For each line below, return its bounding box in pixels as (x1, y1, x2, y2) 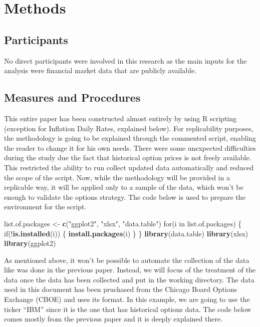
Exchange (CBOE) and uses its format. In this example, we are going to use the (4, 294, 250, 304)
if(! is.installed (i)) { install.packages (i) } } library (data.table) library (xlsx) (4, 228, 248, 238)
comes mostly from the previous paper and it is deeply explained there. (4, 313, 223, 324)
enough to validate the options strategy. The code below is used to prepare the (4, 191, 245, 202)
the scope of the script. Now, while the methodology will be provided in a (4, 172, 230, 182)
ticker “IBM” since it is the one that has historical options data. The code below (4, 303, 251, 314)
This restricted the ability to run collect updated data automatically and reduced (4, 162, 254, 172)
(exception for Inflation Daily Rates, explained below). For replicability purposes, (4, 123, 253, 133)
